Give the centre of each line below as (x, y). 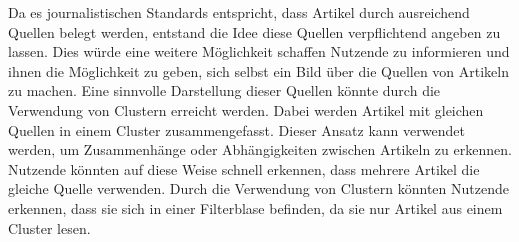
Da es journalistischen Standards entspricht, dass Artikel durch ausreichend (239, 12)
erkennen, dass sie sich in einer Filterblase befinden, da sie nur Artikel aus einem (255, 207)
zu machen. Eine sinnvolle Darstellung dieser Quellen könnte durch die (224, 90)
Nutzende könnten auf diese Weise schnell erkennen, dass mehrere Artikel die (244, 168)
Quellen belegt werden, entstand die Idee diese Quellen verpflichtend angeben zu (254, 31)
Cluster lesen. (49, 227)
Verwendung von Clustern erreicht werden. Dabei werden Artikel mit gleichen (246, 109)
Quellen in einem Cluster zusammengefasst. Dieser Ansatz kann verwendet (236, 129)
